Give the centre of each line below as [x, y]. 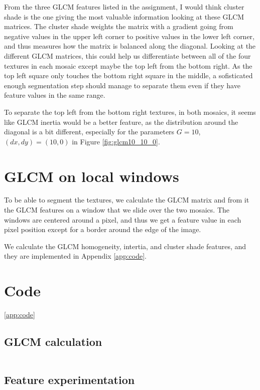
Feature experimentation [70, 380]
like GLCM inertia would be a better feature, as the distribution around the [121, 122]
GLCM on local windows [92, 176]
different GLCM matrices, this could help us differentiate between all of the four [127, 55]
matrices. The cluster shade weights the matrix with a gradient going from [119, 26]
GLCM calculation [53, 342]
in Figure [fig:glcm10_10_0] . [116, 141]
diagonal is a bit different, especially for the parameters [89, 132]
